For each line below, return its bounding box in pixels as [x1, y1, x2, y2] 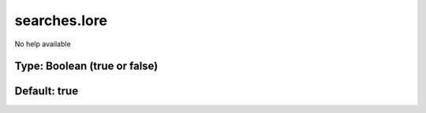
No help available [14, 39, 71, 49]
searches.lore [14, 12, 108, 29]
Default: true [14, 85, 79, 98]
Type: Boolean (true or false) [14, 60, 159, 73]
